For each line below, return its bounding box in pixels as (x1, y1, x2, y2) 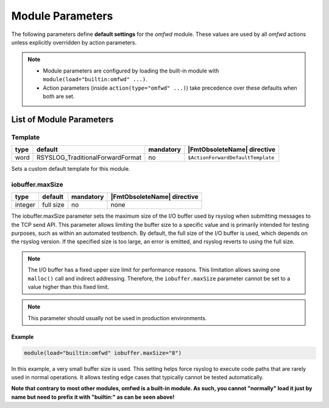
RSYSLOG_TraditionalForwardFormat (37, 153, 142, 162)
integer (15, 201, 36, 209)
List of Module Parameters (11, 114, 114, 124)
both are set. (43, 92, 75, 100)
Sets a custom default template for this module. (11, 165, 130, 173)
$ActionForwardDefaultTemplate (188, 154, 275, 161)
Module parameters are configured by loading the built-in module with (43, 67, 219, 74)
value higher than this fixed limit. (27, 283, 110, 290)
